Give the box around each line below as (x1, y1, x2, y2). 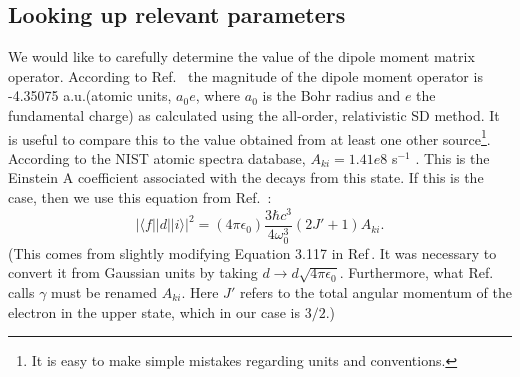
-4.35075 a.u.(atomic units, (8, 85, 172, 106)
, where (195, 85, 241, 106)
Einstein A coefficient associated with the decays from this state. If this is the (8, 167, 484, 188)
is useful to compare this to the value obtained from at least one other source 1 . (8, 125, 491, 149)
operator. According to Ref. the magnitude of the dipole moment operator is (8, 65, 483, 86)
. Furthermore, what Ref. (339, 262, 494, 283)
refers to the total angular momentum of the (239, 282, 512, 303)
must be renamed (51, 282, 157, 303)
